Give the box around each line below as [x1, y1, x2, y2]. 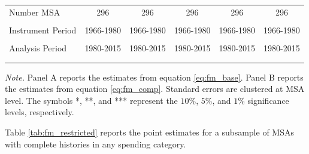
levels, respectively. [5, 106, 74, 118]
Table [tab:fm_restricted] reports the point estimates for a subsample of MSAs [5, 125, 294, 138]
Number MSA [9, 5, 60, 18]
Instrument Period [9, 23, 77, 36]
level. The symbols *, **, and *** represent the [5, 94, 178, 106]
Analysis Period [9, 41, 67, 54]
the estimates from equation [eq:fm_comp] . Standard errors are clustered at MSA [5, 82, 305, 95]
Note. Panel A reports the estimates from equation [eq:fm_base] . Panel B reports [5, 70, 304, 83]
